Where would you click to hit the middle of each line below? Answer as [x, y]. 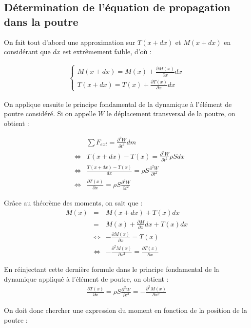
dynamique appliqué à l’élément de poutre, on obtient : [86, 278]
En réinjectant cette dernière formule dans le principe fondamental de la [112, 269]
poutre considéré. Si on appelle [50, 113]
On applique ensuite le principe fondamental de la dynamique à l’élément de [118, 104]
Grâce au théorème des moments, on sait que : [73, 203]
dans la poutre [41, 21]
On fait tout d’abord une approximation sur [70, 42]
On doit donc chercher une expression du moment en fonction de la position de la [125, 310]
